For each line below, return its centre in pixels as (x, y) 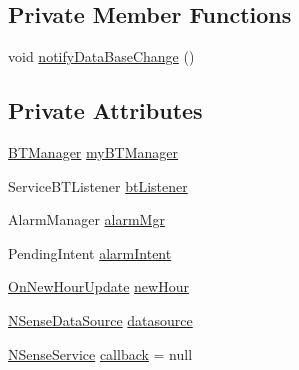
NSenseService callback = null (100, 353)
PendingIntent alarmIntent (90, 252)
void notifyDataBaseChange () (101, 56)
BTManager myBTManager (93, 152)
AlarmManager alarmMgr (86, 219)
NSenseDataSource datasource (100, 319)
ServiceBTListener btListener (98, 185)
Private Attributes (105, 110)
